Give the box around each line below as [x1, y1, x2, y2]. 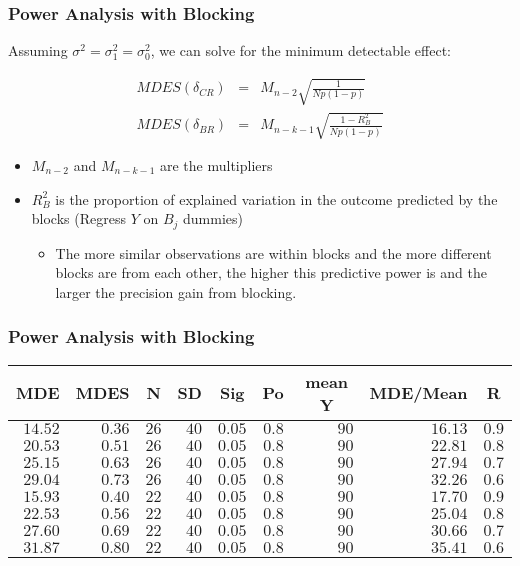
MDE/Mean [369, 381, 468, 405]
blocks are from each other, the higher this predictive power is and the [55, 262, 487, 283]
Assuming [8, 40, 68, 61]
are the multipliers [160, 154, 273, 175]
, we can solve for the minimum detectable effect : [150, 40, 451, 61]
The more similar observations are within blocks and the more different [55, 242, 492, 263]
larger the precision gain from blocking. [55, 281, 297, 302]
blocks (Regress [31, 208, 126, 229]
